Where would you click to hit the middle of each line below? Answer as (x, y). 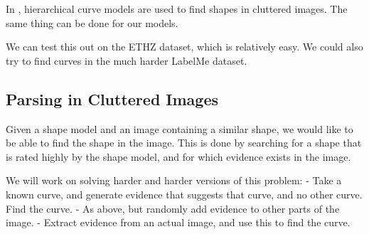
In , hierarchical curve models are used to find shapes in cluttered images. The (177, 9)
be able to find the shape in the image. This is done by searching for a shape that (184, 143)
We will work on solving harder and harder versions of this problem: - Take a (174, 180)
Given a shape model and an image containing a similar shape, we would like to (180, 128)
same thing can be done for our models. (92, 22)
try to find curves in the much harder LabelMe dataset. (127, 60)
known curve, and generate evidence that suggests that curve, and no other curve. (184, 194)
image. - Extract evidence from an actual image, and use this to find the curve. (178, 222)
